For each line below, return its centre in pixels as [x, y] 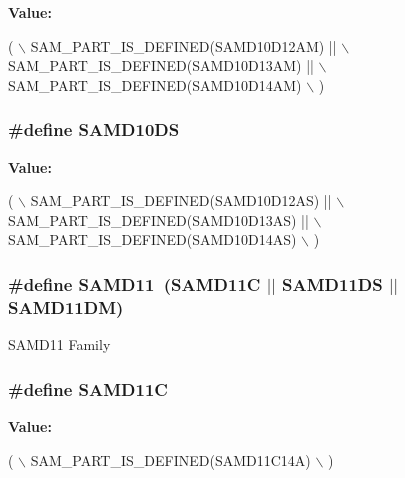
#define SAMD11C [88, 388]
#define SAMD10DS [94, 129]
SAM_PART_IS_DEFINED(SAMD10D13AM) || [161, 65]
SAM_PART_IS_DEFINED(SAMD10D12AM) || [183, 45]
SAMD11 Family [59, 344]
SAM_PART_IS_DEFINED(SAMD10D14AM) [155, 84]
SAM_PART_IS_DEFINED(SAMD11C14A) [170, 459]
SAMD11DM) [66, 306]
